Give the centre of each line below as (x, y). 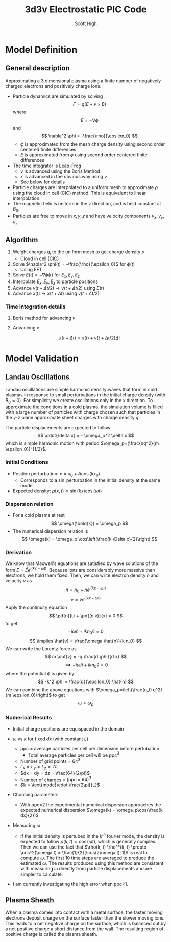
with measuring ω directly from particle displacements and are (86, 869)
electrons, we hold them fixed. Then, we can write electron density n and (82, 575)
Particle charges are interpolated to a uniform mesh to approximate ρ (85, 187)
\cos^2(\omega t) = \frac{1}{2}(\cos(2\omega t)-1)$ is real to (84, 852)
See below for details (43, 182)
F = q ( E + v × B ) (90, 104)
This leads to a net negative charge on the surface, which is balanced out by (86, 923)
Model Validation (42, 358)
